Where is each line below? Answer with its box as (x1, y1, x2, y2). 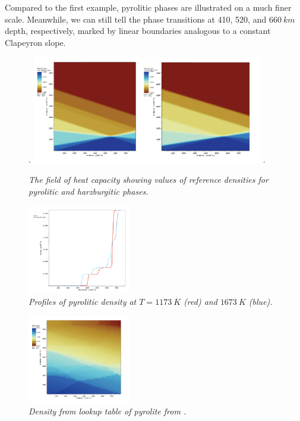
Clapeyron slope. (5, 36, 66, 48)
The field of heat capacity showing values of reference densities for (29, 173, 269, 186)
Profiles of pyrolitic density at (29, 295, 137, 308)
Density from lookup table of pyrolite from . (29, 404, 187, 417)
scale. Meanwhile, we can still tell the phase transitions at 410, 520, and (5, 13, 267, 25)
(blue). (248, 295, 273, 308)
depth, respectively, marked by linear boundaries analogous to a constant (5, 24, 271, 37)
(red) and (184, 295, 217, 308)
